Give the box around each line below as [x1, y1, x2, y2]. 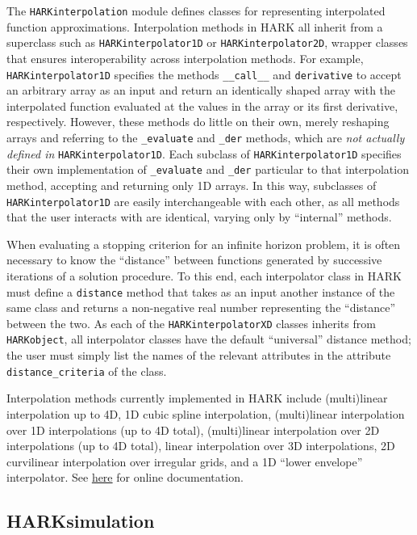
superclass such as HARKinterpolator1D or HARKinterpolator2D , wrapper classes [6, 34, 408, 51]
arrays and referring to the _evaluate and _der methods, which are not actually [6, 128, 405, 145]
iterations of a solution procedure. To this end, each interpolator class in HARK [6, 267, 402, 284]
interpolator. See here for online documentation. [6, 469, 244, 486]
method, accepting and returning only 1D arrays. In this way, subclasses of [6, 176, 377, 193]
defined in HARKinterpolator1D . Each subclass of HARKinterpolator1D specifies [6, 145, 402, 162]
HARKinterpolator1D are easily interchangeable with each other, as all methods [6, 192, 400, 209]
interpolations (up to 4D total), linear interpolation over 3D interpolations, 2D [6, 437, 395, 454]
